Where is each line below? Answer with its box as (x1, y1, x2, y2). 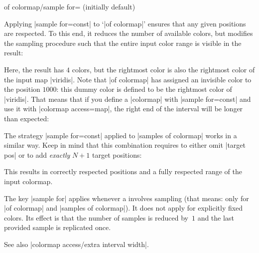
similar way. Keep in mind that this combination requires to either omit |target (4, 140, 246, 150)
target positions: (92, 149, 142, 160)
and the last (197, 212, 234, 223)
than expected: (4, 113, 49, 123)
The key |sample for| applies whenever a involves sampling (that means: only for (4, 193, 249, 203)
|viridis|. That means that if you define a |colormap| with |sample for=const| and (4, 93, 251, 104)
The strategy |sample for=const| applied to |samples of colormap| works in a (4, 130, 237, 140)
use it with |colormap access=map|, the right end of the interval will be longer (4, 103, 243, 114)
